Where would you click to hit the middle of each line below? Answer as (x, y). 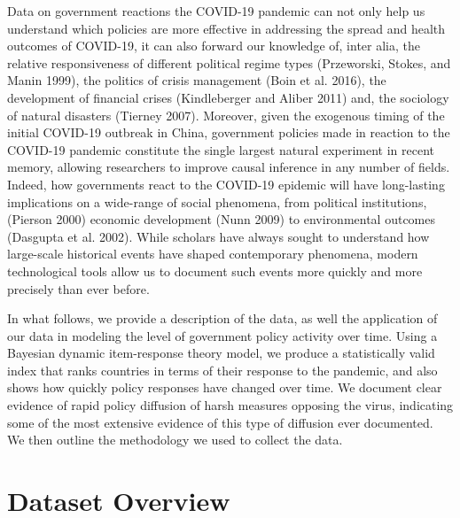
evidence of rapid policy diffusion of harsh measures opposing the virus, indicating (230, 405)
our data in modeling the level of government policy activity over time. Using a (222, 335)
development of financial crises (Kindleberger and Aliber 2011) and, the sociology (228, 97)
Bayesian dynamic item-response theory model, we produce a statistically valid (221, 353)
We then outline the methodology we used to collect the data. (175, 440)
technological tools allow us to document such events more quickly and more (215, 271)
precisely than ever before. (78, 288)
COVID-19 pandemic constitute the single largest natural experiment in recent (221, 149)
